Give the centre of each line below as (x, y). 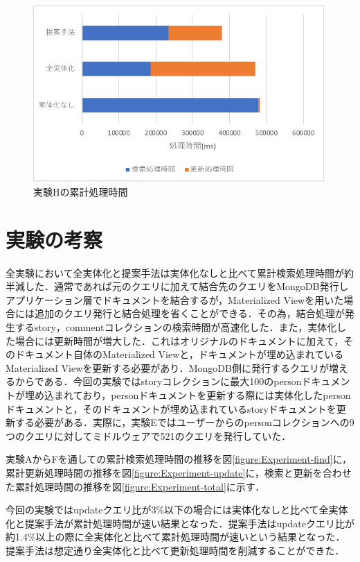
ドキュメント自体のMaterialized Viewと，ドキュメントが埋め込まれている (179, 354)
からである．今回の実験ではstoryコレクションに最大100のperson (158, 381)
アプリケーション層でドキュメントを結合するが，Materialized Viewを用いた (175, 299)
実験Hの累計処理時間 (81, 191)
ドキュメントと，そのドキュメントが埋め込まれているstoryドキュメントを (171, 408)
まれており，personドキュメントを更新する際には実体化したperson (202, 395)
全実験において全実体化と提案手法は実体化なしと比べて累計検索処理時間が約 (180, 272)
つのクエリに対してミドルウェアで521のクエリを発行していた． (148, 435)
